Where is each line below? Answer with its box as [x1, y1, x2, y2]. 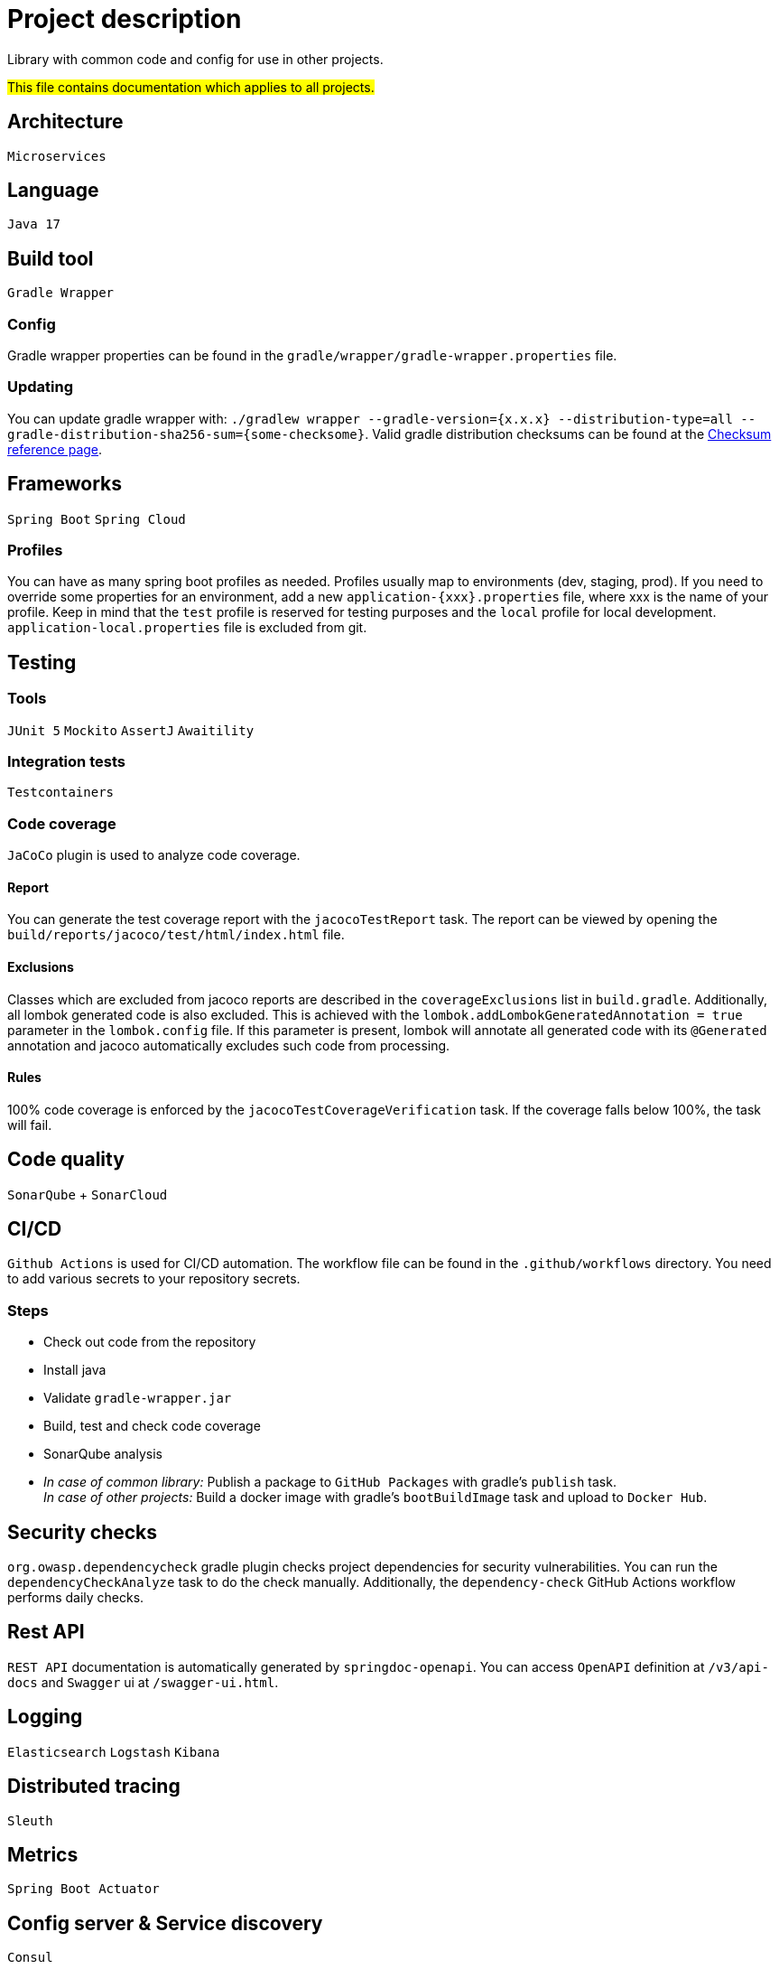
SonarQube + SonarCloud [7, 1186, 168, 1202]
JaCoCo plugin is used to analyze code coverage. [7, 847, 301, 863]
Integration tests [7, 751, 125, 770]
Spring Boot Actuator [7, 1881, 160, 1897]
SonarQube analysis [43, 1446, 162, 1462]
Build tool [7, 247, 94, 270]
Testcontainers [7, 785, 115, 800]
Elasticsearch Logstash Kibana [7, 1744, 220, 1759]
